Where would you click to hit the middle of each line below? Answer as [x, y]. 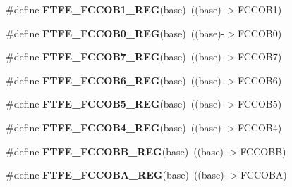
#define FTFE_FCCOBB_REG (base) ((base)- [116, 151]
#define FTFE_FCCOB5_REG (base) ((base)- [115, 104]
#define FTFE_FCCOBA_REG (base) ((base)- [117, 175]
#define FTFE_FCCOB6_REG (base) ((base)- [115, 80]
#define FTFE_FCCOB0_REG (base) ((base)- [115, 33]
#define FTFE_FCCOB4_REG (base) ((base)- [115, 127]
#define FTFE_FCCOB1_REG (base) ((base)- [115, 9]
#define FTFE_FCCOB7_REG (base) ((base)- [115, 57]
